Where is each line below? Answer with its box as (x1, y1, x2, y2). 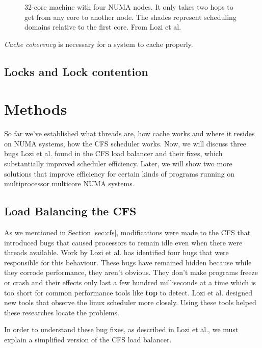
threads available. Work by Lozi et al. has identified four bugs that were (4, 247, 229, 258)
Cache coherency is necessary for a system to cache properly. (4, 38, 193, 49)
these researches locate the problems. (4, 307, 119, 317)
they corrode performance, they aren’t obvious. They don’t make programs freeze (4, 267, 258, 278)
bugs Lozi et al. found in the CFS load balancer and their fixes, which (4, 148, 223, 159)
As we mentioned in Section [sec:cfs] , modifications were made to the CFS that (4, 227, 251, 238)
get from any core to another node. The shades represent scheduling (24, 11, 237, 22)
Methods (4, 98, 67, 119)
